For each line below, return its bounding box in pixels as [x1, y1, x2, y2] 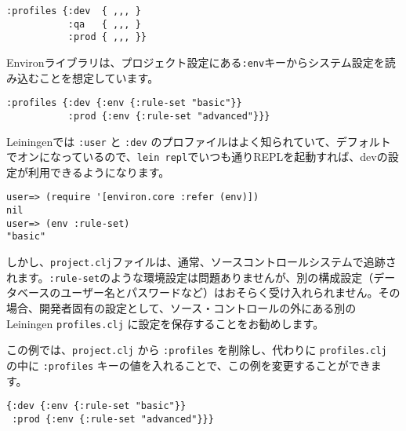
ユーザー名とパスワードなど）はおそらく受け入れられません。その [60, 284, 401, 301]
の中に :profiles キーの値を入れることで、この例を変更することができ [6, 356, 371, 373]
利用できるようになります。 [27, 163, 170, 180]
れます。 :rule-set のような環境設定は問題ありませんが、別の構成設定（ [6, 268, 374, 285]
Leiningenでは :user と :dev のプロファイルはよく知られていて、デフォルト [6, 133, 391, 149]
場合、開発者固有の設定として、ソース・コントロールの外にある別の [6, 299, 357, 316]
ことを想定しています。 [38, 69, 159, 86]
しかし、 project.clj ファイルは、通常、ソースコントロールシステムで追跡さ [6, 254, 397, 270]
